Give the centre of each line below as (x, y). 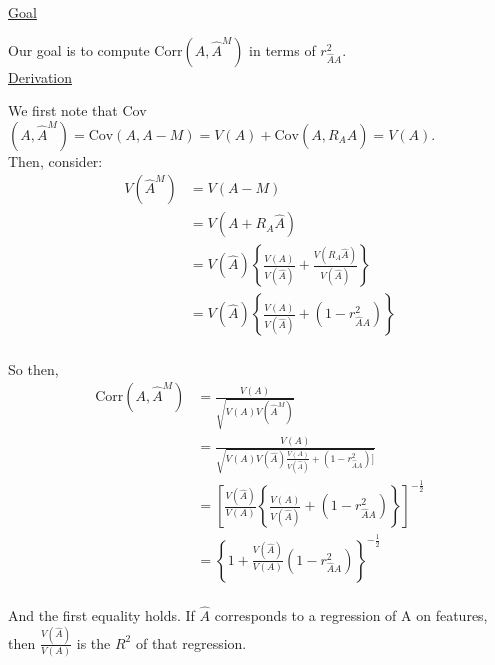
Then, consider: (55, 160)
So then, (33, 368)
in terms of (282, 49)
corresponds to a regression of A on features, (351, 614)
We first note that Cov (77, 110)
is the (93, 642)
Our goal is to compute (79, 49)
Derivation (40, 76)
